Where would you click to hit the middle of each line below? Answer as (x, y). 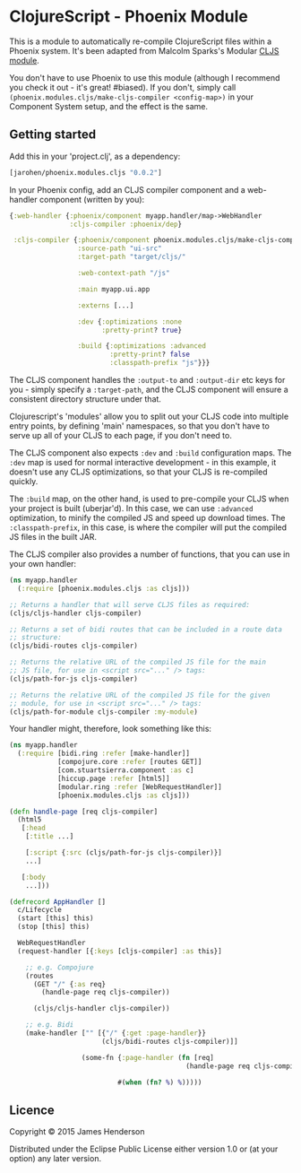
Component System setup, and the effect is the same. (109, 106)
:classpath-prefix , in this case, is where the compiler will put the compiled (148, 527)
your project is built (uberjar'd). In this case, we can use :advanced (131, 508)
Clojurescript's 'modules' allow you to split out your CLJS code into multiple (149, 416)
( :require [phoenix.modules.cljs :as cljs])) (104, 588)
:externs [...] (106, 305)
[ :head (34, 828)
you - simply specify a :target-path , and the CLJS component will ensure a (149, 389)
